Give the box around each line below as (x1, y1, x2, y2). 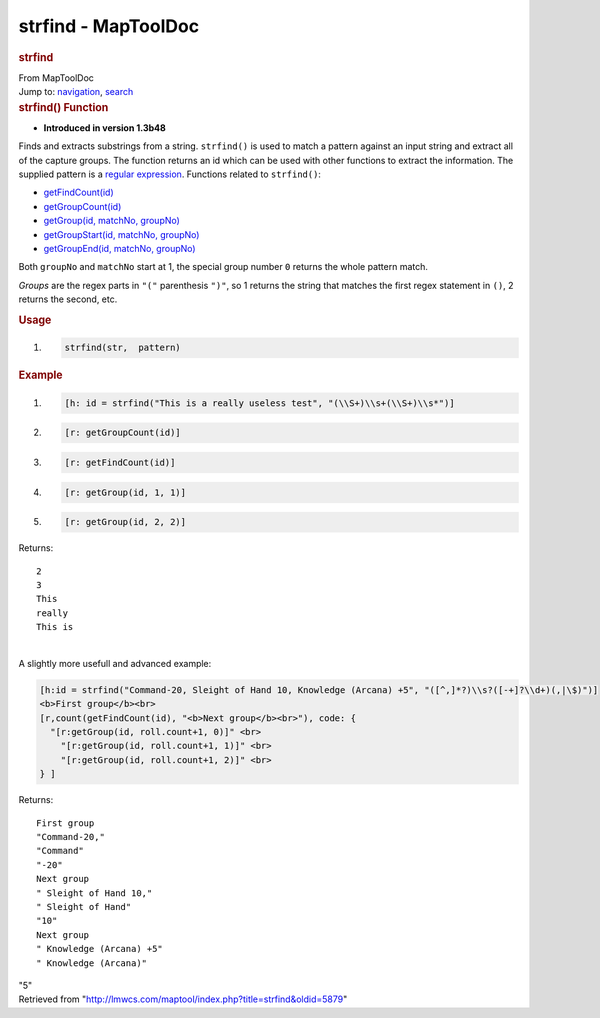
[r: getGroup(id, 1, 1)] (64, 486, 187, 498)
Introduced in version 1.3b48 (43, 121, 167, 134)
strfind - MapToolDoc (18, 15, 200, 37)
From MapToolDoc (18, 71, 95, 84)
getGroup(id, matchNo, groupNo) (43, 215, 180, 227)
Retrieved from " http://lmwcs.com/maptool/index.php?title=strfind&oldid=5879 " (18, 993, 348, 1005)
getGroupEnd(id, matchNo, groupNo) (43, 242, 196, 254)
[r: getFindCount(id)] (64, 457, 176, 469)
